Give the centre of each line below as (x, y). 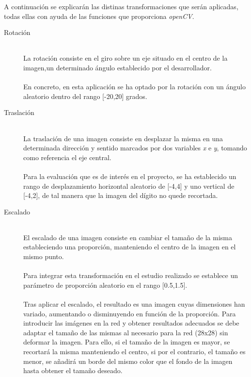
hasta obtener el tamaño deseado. (73, 370)
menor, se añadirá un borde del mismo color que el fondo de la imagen (128, 361)
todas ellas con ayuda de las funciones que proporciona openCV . (99, 16)
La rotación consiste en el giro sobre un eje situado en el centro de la (125, 58)
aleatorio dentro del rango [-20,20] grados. (85, 96)
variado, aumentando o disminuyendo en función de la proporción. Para (130, 313)
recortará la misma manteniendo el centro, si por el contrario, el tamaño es (134, 351)
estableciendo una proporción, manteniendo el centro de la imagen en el (130, 247)
